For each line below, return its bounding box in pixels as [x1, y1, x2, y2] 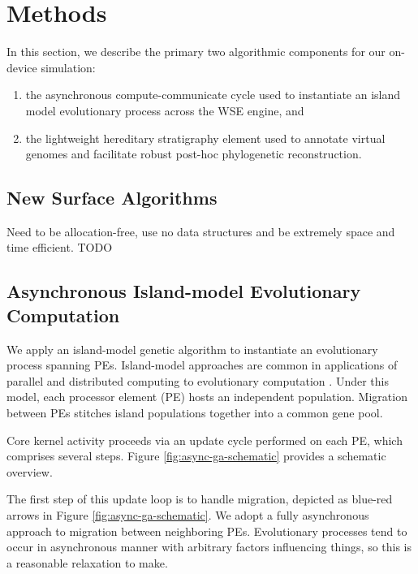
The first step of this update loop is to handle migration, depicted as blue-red [6, 490, 393, 507]
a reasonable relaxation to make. [6, 554, 168, 571]
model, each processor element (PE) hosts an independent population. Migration [6, 388, 407, 405]
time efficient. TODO [6, 239, 113, 256]
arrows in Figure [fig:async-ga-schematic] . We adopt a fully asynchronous [6, 507, 369, 524]
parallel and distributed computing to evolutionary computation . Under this [6, 372, 389, 389]
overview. [6, 463, 53, 480]
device [6, 58, 37, 76]
